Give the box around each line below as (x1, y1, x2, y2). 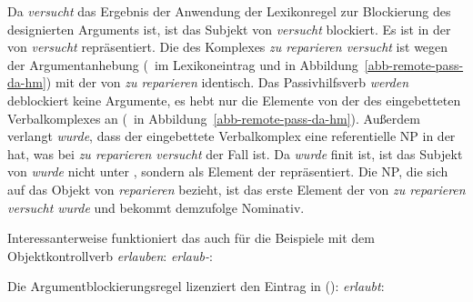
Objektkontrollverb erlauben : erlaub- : (7, 246, 213, 265)
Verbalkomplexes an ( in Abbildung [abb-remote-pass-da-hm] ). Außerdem (7, 108, 420, 127)
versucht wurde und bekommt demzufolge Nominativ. (7, 197, 305, 216)
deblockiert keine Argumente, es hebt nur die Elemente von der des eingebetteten (7, 90, 461, 109)
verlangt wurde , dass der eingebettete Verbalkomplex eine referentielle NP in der (7, 126, 456, 146)
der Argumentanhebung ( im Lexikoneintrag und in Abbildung (7, 55, 358, 74)
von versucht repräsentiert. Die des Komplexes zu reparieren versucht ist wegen (7, 37, 448, 56)
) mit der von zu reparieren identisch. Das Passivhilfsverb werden (45, 73, 409, 92)
